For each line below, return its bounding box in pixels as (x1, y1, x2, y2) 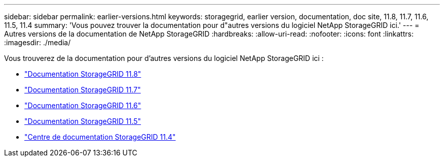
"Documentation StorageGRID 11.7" (24, 85, 141, 94)
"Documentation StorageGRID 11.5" (24, 117, 141, 125)
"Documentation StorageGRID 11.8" (24, 70, 141, 78)
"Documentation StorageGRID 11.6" (24, 101, 141, 110)
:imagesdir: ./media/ (4, 38, 71, 47)
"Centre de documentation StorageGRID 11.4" (24, 133, 176, 141)
